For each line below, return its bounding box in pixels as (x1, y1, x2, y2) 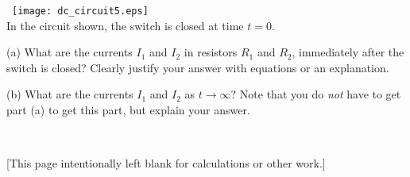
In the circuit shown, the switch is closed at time (6, 17, 244, 33)
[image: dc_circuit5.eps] (12, 6, 149, 17)
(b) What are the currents (6, 86, 133, 102)
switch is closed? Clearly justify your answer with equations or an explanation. (6, 59, 389, 75)
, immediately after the (292, 44, 404, 60)
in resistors (184, 44, 238, 60)
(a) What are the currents (6, 44, 133, 60)
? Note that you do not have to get (230, 86, 401, 102)
